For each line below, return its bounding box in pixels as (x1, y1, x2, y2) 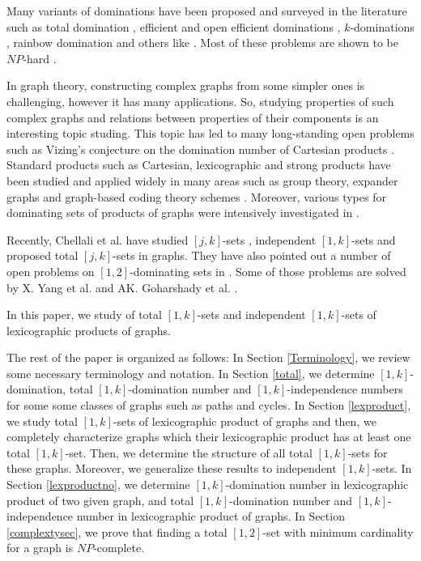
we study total (6, 412, 78, 429)
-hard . (23, 49, 57, 66)
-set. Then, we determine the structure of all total (65, 444, 313, 461)
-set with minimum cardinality (262, 523, 414, 540)
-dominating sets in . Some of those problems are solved (130, 262, 406, 279)
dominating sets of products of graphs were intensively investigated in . (6, 204, 359, 221)
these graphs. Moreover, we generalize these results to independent (6, 460, 337, 477)
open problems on (6, 262, 95, 279)
